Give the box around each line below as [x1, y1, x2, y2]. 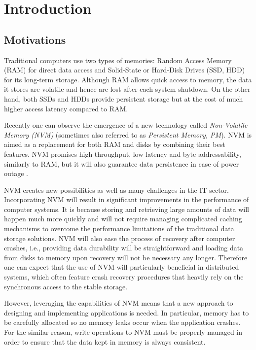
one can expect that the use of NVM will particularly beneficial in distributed [4, 262, 239, 272]
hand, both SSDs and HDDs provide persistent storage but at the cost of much [4, 93, 243, 104]
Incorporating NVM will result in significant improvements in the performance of [4, 194, 249, 205]
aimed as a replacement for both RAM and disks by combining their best [4, 139, 225, 149]
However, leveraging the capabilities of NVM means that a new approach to [4, 298, 233, 308]
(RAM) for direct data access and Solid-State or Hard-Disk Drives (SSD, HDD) [4, 65, 245, 75]
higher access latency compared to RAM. [4, 103, 128, 113]
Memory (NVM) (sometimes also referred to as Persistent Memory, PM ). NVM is [4, 129, 252, 140]
